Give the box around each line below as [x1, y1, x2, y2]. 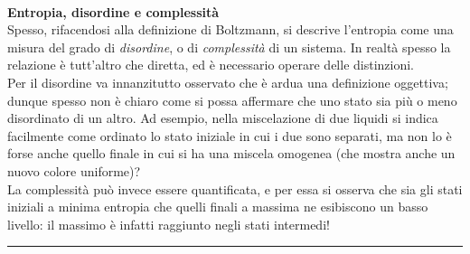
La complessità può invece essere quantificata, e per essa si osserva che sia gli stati [7, 179, 463, 198]
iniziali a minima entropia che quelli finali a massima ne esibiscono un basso [7, 197, 428, 216]
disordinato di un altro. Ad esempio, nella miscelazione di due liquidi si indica [7, 108, 438, 127]
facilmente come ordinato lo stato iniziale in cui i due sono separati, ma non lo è [7, 126, 452, 145]
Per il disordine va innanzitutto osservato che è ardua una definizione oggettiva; [7, 72, 448, 91]
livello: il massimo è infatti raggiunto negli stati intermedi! [7, 214, 330, 233]
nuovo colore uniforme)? [7, 161, 141, 180]
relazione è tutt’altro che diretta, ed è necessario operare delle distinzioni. [7, 55, 415, 74]
